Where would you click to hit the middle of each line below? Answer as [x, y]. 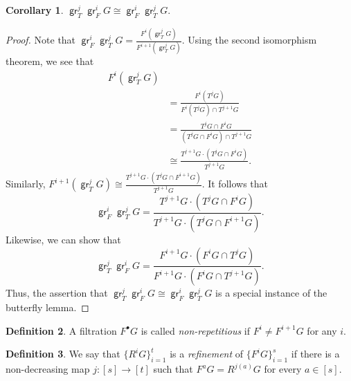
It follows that [238, 184]
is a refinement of [207, 354]
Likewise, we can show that [63, 239]
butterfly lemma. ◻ [47, 307]
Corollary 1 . [35, 10]
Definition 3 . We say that [63, 354]
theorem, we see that [50, 61]
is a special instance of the [271, 293]
